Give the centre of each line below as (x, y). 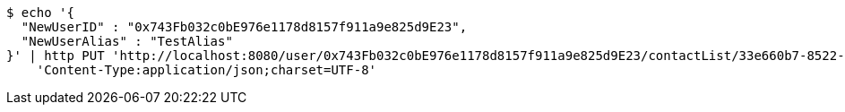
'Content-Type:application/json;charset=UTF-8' (207, 70)
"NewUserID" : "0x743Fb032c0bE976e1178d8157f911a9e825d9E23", (244, 27)
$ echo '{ (40, 13)
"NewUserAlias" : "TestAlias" (127, 41)
